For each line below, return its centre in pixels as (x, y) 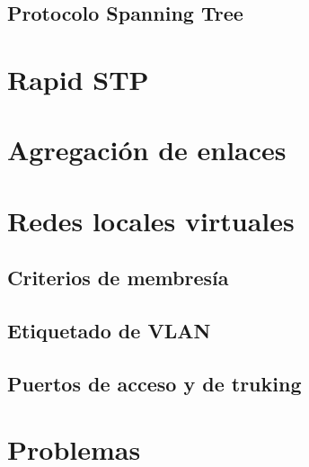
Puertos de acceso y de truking (154, 383)
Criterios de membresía (118, 278)
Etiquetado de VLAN (109, 331)
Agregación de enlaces (147, 150)
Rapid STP (78, 79)
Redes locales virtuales (151, 220)
